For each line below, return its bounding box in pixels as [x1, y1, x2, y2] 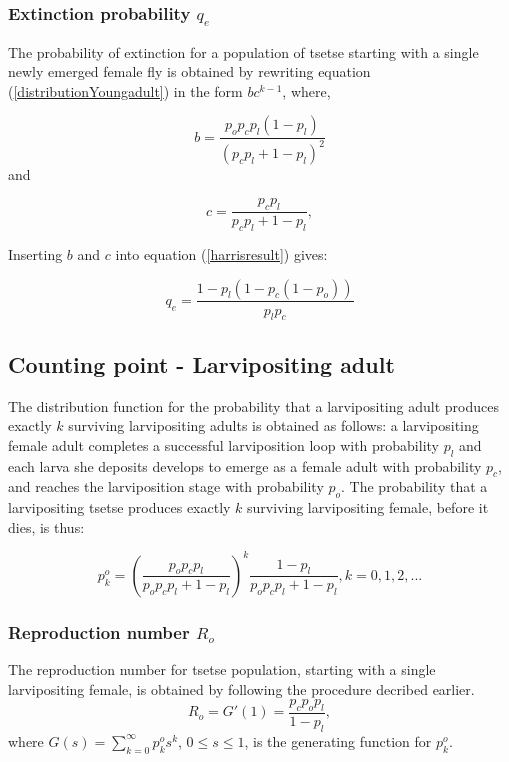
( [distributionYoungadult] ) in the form [8, 80, 243, 101]
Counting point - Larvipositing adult [8, 348, 395, 379]
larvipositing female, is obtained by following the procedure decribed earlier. [8, 678, 475, 699]
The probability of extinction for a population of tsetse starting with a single [8, 41, 479, 62]
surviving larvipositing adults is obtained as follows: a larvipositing [68, 415, 479, 436]
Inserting [8, 243, 63, 264]
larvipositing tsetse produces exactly [8, 497, 231, 518]
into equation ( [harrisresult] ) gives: [115, 243, 328, 264]
